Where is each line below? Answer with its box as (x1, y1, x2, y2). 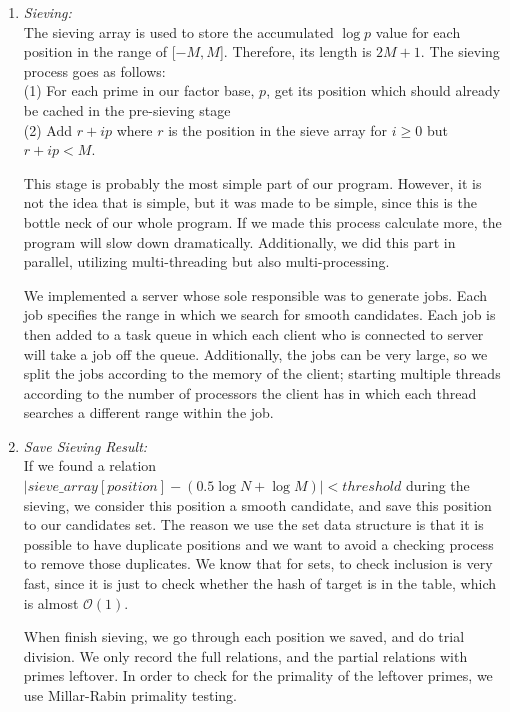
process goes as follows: (23, 60, 166, 81)
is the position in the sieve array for (168, 119, 388, 140)
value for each (375, 21, 461, 42)
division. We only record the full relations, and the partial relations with (23, 645, 468, 666)
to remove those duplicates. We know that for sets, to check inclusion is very (23, 553, 493, 574)
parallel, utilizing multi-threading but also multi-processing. (23, 251, 390, 272)
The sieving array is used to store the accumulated (23, 21, 334, 42)
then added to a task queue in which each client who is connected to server (23, 323, 484, 344)
